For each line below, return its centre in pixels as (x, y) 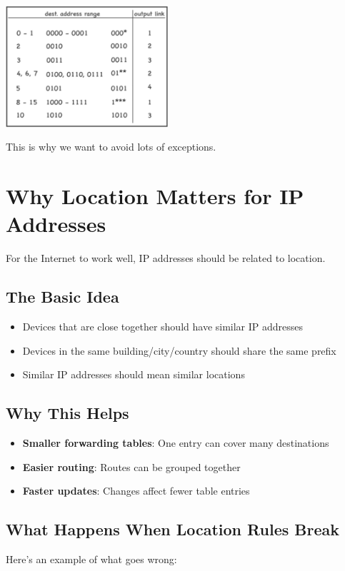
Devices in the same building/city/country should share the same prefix (179, 350)
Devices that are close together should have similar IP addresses (163, 327)
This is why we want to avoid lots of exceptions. (111, 147)
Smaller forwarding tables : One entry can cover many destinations (176, 443)
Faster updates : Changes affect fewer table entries (136, 491)
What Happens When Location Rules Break (172, 529)
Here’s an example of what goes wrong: (91, 559)
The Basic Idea (62, 297)
